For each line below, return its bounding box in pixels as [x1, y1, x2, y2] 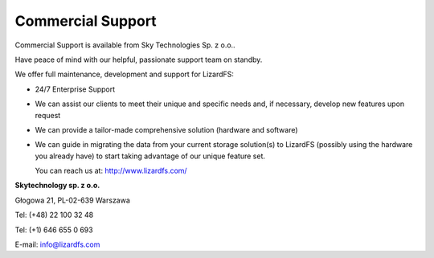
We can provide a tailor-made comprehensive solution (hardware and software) [35, 125, 298, 134]
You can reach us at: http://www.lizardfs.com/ [35, 166, 188, 176]
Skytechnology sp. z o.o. [14, 181, 100, 190]
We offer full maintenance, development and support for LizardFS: [14, 69, 235, 80]
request [35, 110, 61, 120]
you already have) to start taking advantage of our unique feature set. [35, 151, 265, 161]
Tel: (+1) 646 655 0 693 [14, 225, 93, 235]
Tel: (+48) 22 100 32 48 [14, 210, 94, 220]
